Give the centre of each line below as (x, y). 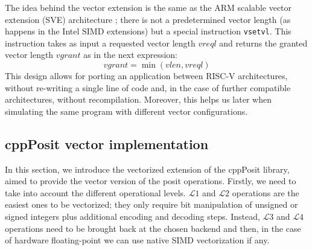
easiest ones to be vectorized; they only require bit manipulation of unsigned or (151, 204)
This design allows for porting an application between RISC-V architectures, (146, 76)
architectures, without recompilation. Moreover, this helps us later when (138, 99)
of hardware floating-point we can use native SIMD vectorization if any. (137, 240)
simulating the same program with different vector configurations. (126, 111)
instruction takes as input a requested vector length (100, 43)
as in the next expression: (130, 55)
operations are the (266, 192)
